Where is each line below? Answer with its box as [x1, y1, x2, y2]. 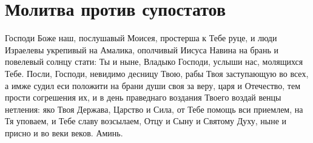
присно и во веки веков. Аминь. [5, 126, 123, 139]
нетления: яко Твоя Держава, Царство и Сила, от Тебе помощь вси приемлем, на [5, 102, 303, 115]
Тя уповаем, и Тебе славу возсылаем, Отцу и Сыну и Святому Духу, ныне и [5, 115, 287, 127]
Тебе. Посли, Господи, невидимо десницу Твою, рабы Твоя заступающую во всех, [5, 67, 309, 79]
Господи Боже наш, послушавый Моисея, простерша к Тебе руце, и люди [5, 32, 277, 44]
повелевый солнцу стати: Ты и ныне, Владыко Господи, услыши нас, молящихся [5, 55, 303, 68]
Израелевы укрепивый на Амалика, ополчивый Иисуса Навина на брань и [5, 43, 278, 56]
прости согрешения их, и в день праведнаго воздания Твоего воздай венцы [5, 91, 281, 104]
